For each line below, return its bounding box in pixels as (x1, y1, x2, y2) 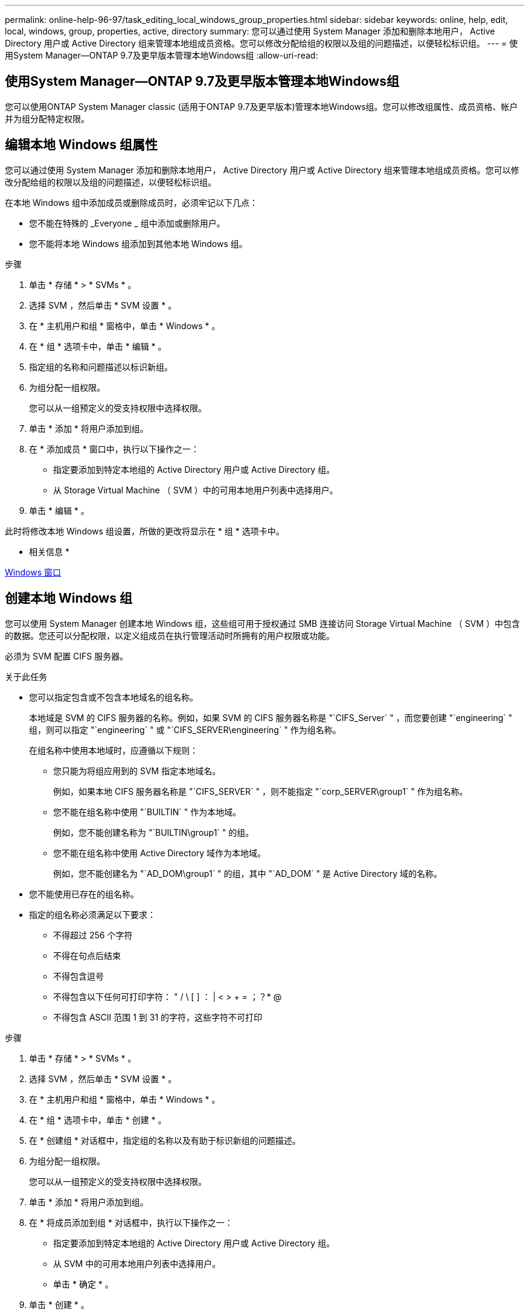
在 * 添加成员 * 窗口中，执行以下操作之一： (29, 443, 199, 454)
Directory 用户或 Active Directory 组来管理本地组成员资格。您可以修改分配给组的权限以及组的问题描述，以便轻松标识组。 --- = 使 (5, 38, 518, 48)
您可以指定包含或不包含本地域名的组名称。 (29, 691, 198, 702)
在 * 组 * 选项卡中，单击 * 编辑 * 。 (29, 341, 167, 351)
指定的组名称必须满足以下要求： (29, 909, 156, 920)
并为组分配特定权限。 (5, 113, 89, 124)
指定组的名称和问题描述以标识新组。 (29, 361, 173, 372)
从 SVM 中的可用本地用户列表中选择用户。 (53, 1258, 221, 1269)
